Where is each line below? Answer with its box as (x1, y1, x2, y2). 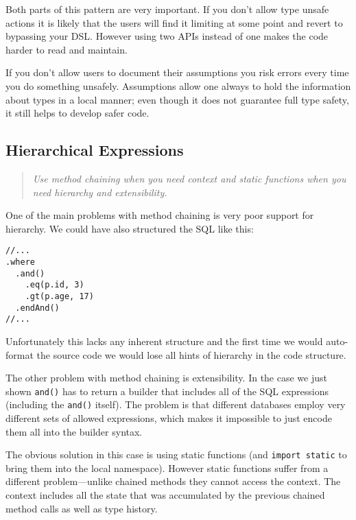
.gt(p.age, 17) (25, 291, 94, 301)
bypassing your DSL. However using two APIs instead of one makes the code (5, 29, 329, 43)
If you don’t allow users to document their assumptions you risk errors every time (5, 65, 349, 80)
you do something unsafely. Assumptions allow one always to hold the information (5, 78, 351, 93)
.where (5, 257, 35, 267)
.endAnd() (15, 303, 60, 313)
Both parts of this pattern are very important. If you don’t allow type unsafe (5, 2, 329, 16)
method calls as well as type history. (5, 501, 158, 515)
